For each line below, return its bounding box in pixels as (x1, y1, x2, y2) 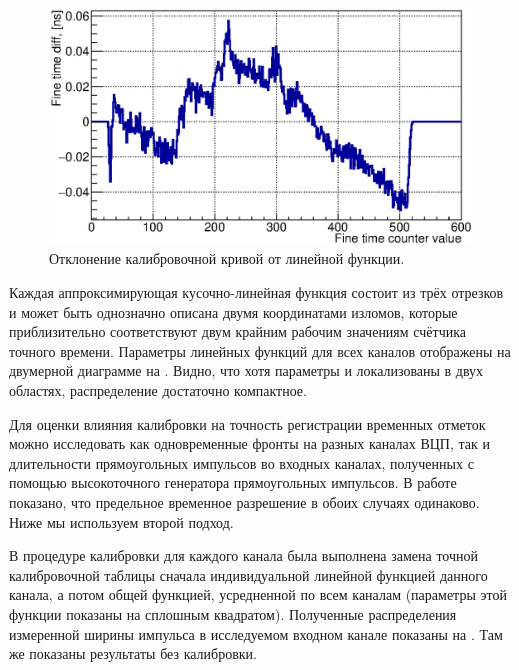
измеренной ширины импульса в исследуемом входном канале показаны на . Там (9, 623, 503, 644)
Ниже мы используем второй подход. (9, 511, 234, 532)
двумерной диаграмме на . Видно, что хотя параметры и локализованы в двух (9, 360, 484, 381)
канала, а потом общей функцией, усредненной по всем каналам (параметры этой (9, 584, 507, 605)
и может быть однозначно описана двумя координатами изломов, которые (9, 301, 458, 322)
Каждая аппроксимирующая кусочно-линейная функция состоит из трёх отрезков (9, 282, 504, 303)
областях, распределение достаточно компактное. (9, 380, 307, 400)
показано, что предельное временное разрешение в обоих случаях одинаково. (9, 491, 480, 512)
